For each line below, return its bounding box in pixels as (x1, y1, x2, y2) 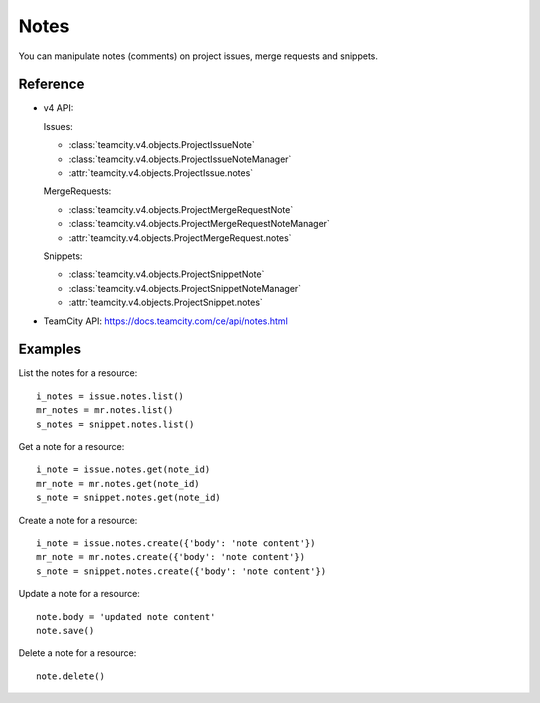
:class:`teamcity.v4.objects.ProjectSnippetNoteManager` (68, 282, 302, 294)
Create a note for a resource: (18, 514, 138, 526)
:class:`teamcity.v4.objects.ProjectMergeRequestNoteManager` (68, 218, 330, 230)
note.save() (36, 625, 95, 636)
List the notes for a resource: (18, 367, 138, 379)
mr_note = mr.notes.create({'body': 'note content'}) (36, 551, 305, 563)
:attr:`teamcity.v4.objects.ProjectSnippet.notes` (68, 296, 264, 309)
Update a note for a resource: (18, 588, 140, 600)
